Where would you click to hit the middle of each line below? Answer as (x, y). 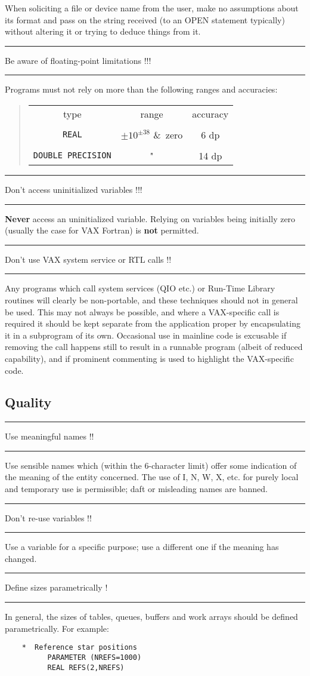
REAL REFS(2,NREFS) (86, 667)
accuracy (210, 113)
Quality (28, 402)
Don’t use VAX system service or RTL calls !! (88, 259)
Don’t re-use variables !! (48, 517)
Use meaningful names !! (49, 436)
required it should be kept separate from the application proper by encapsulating (153, 323)
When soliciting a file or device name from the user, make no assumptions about (152, 8)
